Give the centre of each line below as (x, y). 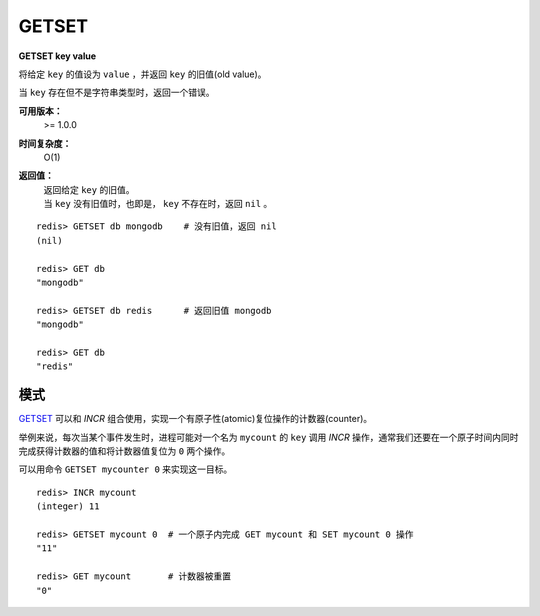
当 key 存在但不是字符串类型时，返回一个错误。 (116, 92)
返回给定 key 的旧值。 (89, 189)
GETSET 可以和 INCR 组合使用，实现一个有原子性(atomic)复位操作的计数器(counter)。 (195, 419)
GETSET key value (57, 56)
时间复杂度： (45, 143)
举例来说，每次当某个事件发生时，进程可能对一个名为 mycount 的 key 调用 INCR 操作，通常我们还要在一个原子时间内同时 (268, 437)
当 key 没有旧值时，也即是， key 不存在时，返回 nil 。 (158, 204)
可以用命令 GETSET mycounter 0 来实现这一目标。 (125, 469)
